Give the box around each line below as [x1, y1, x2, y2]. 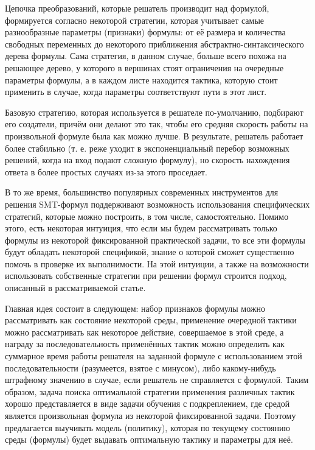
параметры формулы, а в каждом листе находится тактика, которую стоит [5, 73, 278, 86]
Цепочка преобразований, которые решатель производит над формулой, [5, 2, 269, 14]
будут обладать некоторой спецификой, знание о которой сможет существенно [5, 245, 294, 258]
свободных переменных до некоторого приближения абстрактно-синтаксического [5, 37, 304, 50]
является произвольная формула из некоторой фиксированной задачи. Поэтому [5, 409, 296, 421]
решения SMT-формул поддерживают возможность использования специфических [5, 197, 310, 210]
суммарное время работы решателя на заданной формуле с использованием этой [5, 350, 302, 362]
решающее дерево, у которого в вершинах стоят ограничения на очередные [5, 61, 284, 74]
